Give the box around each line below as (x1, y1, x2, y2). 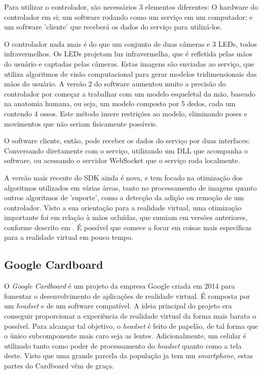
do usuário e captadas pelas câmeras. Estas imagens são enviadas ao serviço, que (4, 58, 254, 69)
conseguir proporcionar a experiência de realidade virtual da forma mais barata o (4, 310, 256, 321)
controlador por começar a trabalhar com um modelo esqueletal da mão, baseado (4, 88, 255, 99)
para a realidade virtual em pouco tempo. (4, 232, 133, 242)
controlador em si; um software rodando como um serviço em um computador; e (4, 11, 253, 22)
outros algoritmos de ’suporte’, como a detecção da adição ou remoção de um (4, 192, 244, 203)
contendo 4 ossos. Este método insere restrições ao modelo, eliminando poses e (4, 108, 247, 118)
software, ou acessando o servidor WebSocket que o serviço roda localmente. (4, 155, 240, 166)
